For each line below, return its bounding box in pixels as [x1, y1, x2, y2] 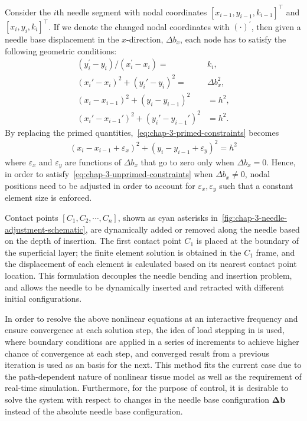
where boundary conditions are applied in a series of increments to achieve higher [5, 335, 299, 347]
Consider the [5, 5, 51, 18]
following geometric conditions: [5, 44, 117, 57]
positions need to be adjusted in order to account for [5, 179, 195, 191]
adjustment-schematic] [5, 223, 86, 235]
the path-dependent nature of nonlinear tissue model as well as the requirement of [5, 370, 302, 382]
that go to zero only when [141, 155, 234, 168]
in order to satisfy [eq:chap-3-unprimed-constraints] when [5, 168, 213, 180]
